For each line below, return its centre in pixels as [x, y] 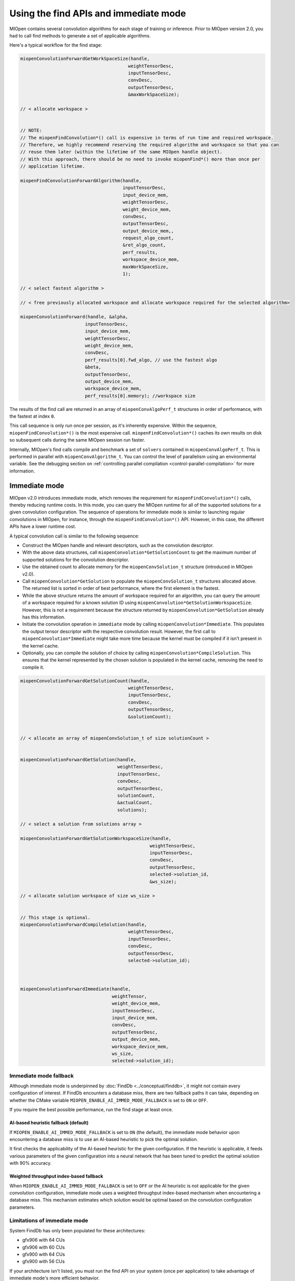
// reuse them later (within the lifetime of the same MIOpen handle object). [121, 152]
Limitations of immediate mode [49, 1221]
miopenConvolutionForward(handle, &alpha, [74, 317]
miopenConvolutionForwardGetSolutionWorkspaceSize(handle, [96, 839]
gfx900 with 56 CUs [43, 1262]
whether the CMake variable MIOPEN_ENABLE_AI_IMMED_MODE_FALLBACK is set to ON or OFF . [109, 1100]
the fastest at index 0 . [32, 416]
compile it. [33, 667]
